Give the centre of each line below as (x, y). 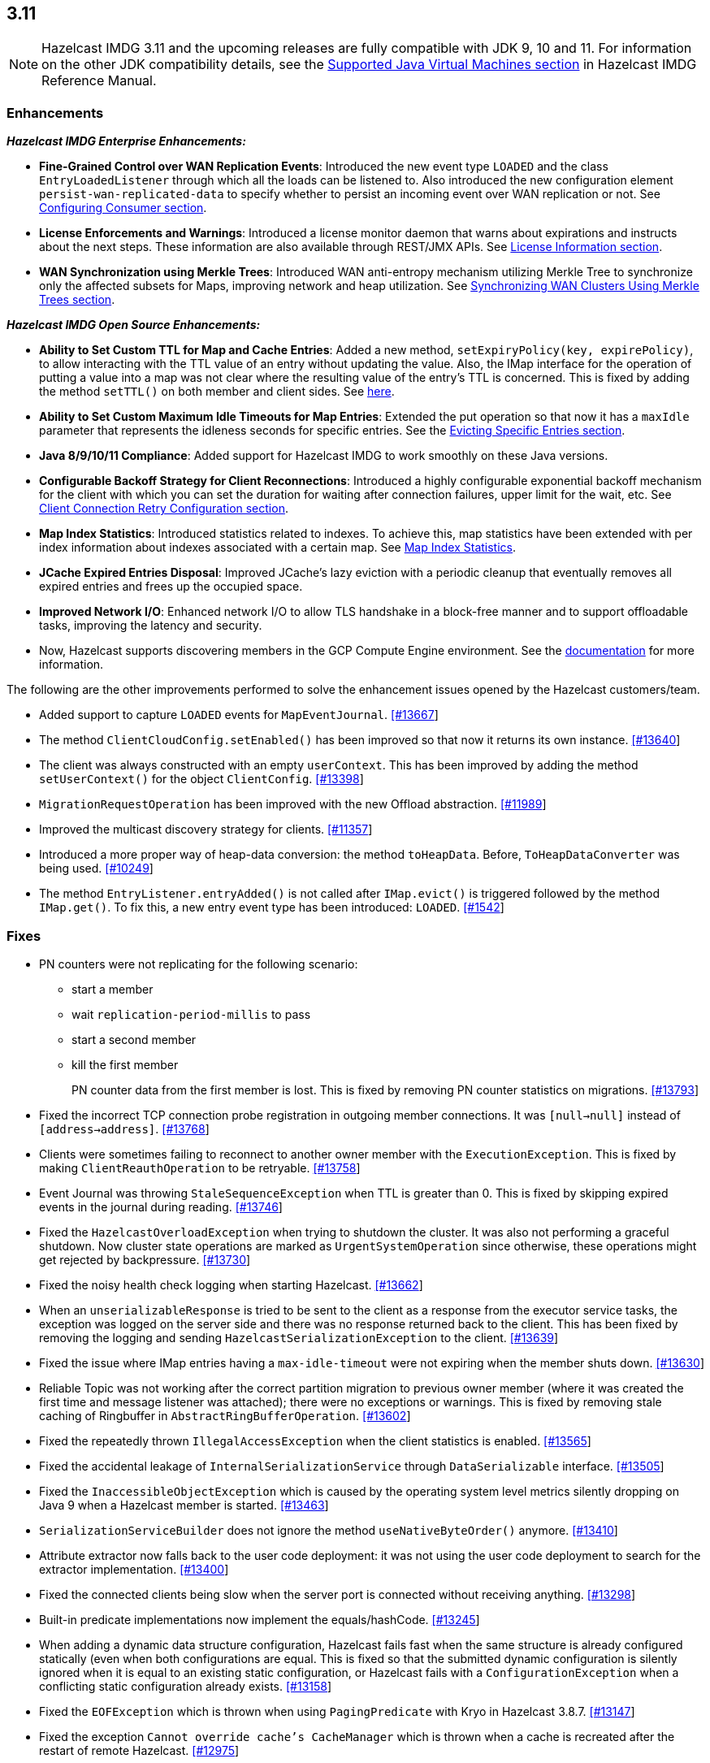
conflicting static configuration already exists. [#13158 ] (186, 1686)
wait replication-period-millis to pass (191, 1014)
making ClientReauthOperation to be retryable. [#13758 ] (200, 1167)
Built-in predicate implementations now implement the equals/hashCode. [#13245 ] (260, 1619)
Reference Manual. (99, 81)
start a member (113, 989)
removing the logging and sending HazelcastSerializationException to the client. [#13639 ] (299, 1337)
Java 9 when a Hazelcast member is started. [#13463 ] (184, 1505)
